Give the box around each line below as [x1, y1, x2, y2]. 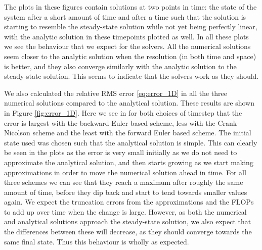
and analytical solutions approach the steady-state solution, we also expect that [4, 216, 251, 227]
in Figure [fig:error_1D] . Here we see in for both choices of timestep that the [4, 107, 242, 118]
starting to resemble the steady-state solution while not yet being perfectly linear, [4, 21, 257, 32]
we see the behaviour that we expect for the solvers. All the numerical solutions [4, 41, 251, 52]
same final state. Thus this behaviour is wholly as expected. [4, 236, 189, 246]
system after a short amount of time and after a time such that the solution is [4, 11, 246, 22]
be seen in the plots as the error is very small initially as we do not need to [4, 147, 237, 158]
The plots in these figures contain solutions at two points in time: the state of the [4, 2, 257, 12]
